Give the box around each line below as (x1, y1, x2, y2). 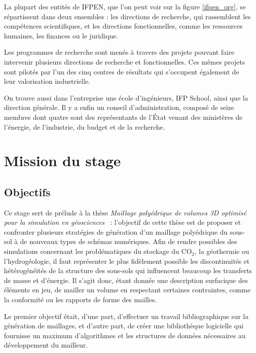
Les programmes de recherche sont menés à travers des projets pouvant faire (4, 47, 234, 57)
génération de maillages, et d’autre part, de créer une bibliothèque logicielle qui (4, 320, 244, 331)
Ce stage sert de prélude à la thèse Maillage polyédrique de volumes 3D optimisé (4, 207, 247, 217)
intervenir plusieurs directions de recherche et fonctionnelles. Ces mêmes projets (4, 56, 245, 67)
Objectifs (4, 184, 51, 199)
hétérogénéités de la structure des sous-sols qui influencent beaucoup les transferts (4, 265, 252, 276)
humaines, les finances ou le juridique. (4, 30, 118, 40)
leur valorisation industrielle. (4, 76, 90, 86)
